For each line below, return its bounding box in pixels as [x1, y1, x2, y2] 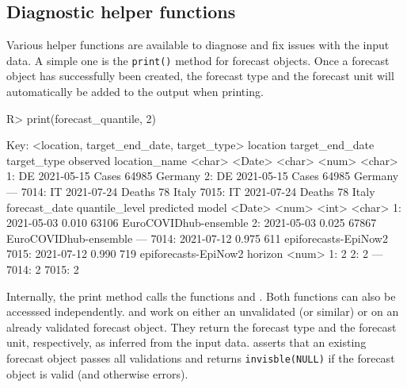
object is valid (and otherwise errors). [6, 365, 188, 382]
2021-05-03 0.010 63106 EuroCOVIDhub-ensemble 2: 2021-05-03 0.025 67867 [6, 214, 377, 231]
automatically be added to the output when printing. [6, 83, 264, 100]
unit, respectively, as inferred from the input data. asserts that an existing [6, 334, 367, 351]
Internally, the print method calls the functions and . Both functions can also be [6, 287, 396, 304]
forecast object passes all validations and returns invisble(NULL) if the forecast [6, 349, 395, 366]
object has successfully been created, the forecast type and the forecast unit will [6, 67, 394, 84]
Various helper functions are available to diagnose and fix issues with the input [6, 36, 390, 53]
